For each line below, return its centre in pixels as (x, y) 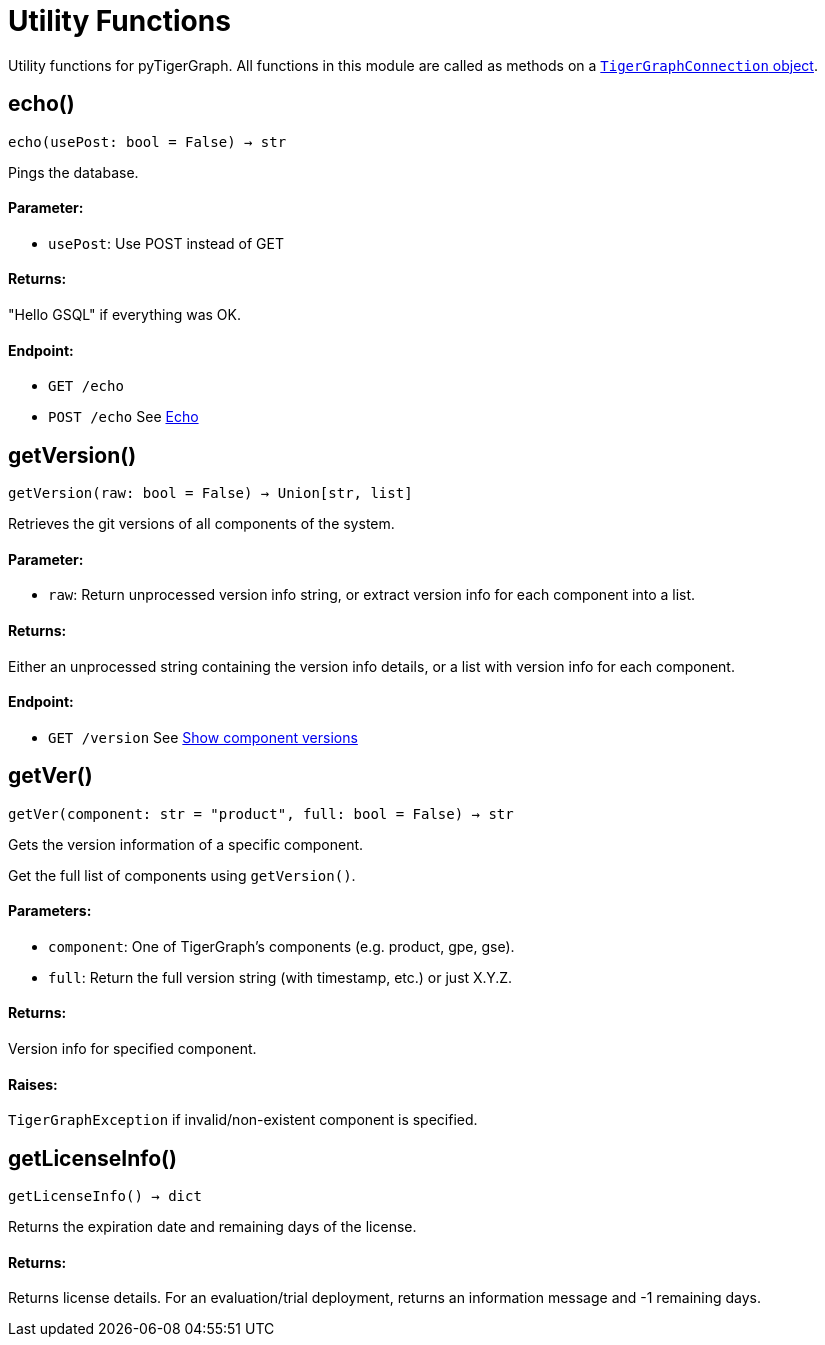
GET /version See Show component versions (203, 737)
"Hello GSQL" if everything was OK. (124, 315)
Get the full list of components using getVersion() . (182, 875)
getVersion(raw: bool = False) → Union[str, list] (210, 493)
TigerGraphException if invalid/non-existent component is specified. (243, 1120)
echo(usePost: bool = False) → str (147, 141)
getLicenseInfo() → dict (105, 1196)
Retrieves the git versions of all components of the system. (201, 524)
